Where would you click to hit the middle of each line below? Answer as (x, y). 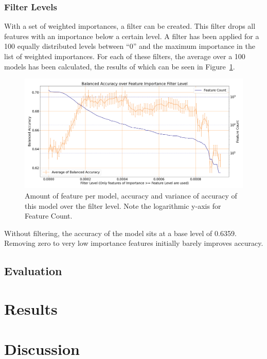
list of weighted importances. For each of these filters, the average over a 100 (125, 56)
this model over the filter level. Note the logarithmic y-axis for (123, 205)
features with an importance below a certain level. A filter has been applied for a (132, 36)
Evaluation (33, 271)
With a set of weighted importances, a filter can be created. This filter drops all (130, 26)
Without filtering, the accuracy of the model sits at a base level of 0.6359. (120, 233)
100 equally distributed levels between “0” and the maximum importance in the (130, 46)
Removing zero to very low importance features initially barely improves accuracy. (134, 243)
